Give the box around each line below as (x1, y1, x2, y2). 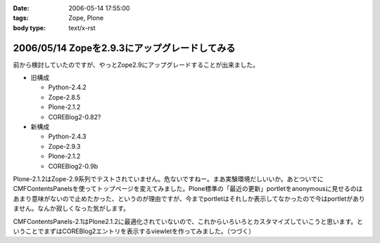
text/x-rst (68, 23, 96, 32)
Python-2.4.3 (48, 132, 87, 140)
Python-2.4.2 (48, 83, 87, 91)
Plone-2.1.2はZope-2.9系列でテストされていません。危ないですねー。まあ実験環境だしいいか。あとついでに (13, 174, 324, 183)
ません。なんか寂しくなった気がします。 (13, 204, 130, 213)
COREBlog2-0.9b (48, 162, 99, 170)
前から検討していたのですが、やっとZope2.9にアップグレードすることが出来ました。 (13, 60, 260, 69)
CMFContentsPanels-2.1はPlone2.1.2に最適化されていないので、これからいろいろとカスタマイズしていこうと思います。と (13, 217, 364, 225)
